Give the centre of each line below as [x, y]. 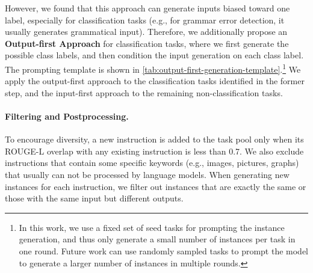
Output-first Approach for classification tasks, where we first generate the [147, 43]
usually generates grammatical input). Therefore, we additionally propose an [146, 32]
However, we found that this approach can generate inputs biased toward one [147, 8]
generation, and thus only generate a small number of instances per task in [157, 239]
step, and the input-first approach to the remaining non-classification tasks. [144, 92]
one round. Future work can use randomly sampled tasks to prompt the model [164, 250]
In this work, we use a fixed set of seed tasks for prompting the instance [152, 227]
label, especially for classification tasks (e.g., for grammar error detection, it [145, 20]
